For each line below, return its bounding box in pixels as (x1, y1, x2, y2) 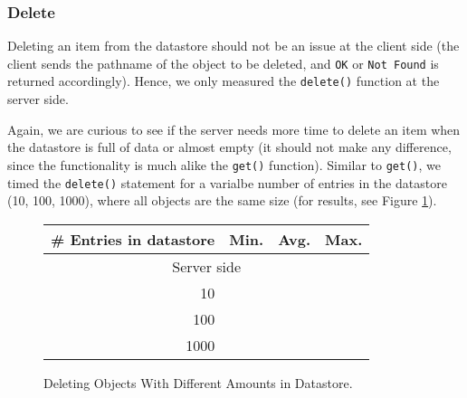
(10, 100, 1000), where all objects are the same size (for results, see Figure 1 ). (7, 191, 437, 210)
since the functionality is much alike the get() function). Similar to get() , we (7, 155, 441, 174)
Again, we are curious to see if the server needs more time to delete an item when (7, 119, 461, 138)
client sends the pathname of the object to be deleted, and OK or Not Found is (7, 53, 439, 72)
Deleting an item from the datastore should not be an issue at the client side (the (7, 36, 460, 55)
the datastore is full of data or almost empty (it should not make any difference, (7, 137, 452, 156)
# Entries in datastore (51, 228, 215, 250)
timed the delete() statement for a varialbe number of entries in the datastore (7, 173, 447, 192)
